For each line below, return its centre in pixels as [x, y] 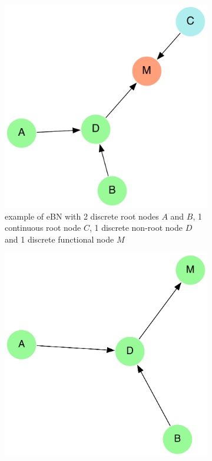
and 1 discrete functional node [59, 239]
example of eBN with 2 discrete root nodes [82, 216]
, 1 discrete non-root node [136, 228]
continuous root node [43, 228]
